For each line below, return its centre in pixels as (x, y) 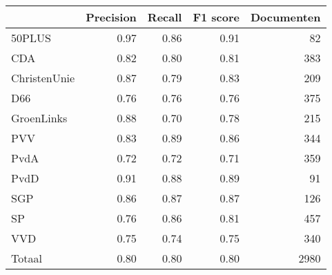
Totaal (27, 258)
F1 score (216, 17)
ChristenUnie (43, 78)
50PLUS (31, 38)
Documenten (285, 17)
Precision (111, 17)
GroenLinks (39, 118)
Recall (165, 17)
